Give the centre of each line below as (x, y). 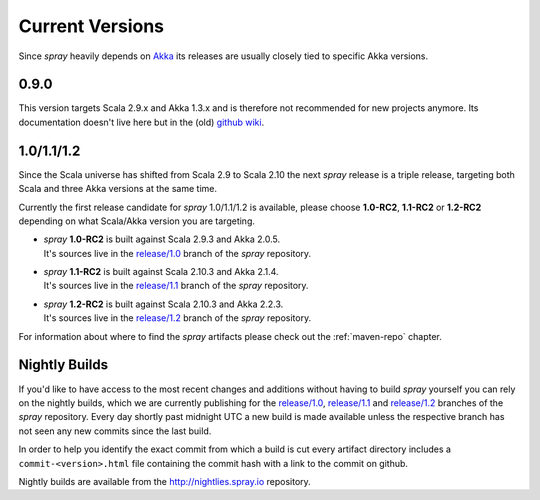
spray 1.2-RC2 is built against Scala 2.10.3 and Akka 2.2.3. (163, 304)
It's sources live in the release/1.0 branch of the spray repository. (177, 253)
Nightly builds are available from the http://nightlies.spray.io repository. (165, 481)
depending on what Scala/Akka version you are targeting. (136, 221)
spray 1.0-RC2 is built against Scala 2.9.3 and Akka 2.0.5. (161, 239)
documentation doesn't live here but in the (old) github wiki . (141, 122)
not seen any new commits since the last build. (115, 431)
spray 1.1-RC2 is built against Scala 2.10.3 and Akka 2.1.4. (161, 272)
